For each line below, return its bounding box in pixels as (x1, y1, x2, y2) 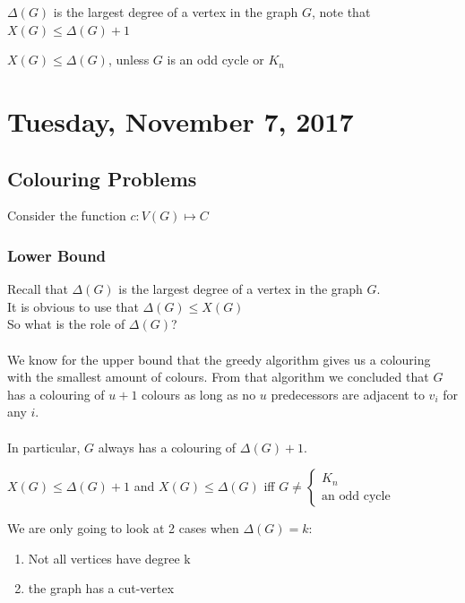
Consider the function (7, 206, 126, 225)
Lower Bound (7, 244, 107, 266)
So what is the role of (7, 314, 125, 333)
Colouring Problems (7, 164, 197, 192)
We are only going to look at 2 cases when (7, 519, 239, 538)
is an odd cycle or (167, 50, 264, 69)
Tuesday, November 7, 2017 (7, 102, 354, 139)
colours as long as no (142, 384, 256, 403)
